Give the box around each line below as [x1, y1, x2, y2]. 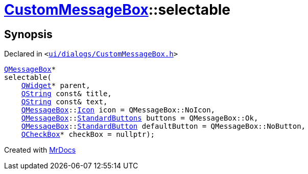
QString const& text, [21, 98, 108, 106]
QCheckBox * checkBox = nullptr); [21, 130, 155, 139]
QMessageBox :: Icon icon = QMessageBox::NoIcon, [21, 106, 216, 114]
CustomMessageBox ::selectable [4, 1, 231, 18]
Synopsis [4, 27, 53, 41]
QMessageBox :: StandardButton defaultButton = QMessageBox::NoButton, [21, 122, 306, 131]
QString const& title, [21, 90, 112, 98]
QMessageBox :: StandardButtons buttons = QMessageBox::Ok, [21, 114, 258, 123]
